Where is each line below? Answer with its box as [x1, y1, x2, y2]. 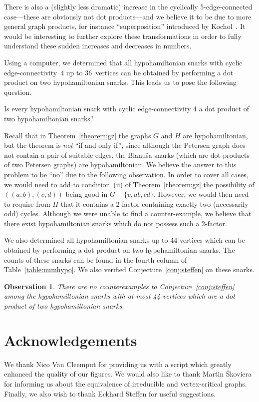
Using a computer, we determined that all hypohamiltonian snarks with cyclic [4, 57, 243, 67]
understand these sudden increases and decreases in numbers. [4, 40, 192, 51]
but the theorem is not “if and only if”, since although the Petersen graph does [4, 140, 246, 150]
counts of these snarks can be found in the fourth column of [4, 254, 187, 265]
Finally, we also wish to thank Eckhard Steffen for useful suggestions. [4, 388, 216, 399]
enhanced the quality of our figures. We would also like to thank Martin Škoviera [4, 369, 252, 379]
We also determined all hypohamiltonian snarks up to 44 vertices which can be [4, 235, 245, 245]
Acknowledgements [4, 330, 137, 350]
